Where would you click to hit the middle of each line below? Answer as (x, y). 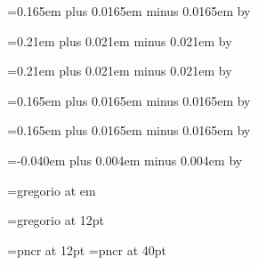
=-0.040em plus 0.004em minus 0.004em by (125, 160)
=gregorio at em (52, 190)
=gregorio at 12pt (56, 220)
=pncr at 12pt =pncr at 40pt (87, 249)
